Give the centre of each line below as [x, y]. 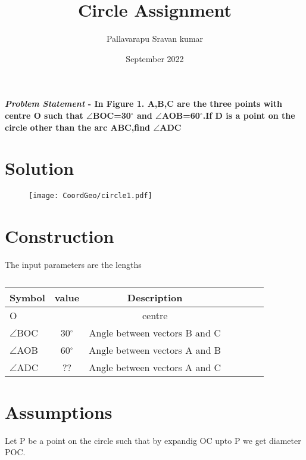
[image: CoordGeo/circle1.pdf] [90, 196]
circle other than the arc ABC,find [78, 127]
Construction [60, 236]
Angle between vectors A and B [155, 350]
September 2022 [155, 58]
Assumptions [59, 411]
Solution [40, 168]
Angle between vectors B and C [155, 332]
